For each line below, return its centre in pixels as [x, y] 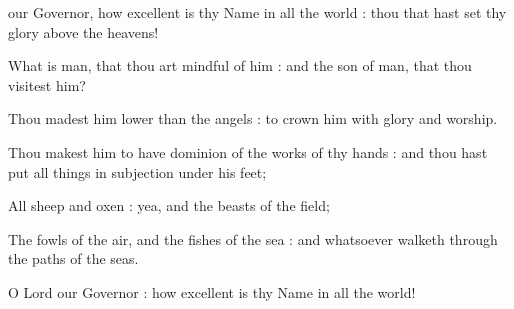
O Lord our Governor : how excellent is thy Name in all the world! [212, 291]
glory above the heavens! [83, 31]
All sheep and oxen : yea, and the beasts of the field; [169, 205]
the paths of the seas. [73, 258]
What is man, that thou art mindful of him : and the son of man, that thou [240, 65]
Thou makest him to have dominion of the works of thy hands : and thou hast [248, 151]
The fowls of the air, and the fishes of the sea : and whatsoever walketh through [253, 238]
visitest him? [47, 84]
